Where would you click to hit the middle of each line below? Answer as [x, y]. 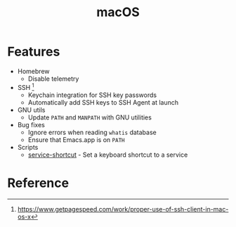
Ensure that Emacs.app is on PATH [76, 140]
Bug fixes [31, 124]
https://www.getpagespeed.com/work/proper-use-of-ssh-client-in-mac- [123, 209]
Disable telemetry [53, 79]
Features [34, 52]
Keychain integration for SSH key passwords [92, 95]
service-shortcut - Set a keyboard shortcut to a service [108, 155]
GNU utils [31, 110]
